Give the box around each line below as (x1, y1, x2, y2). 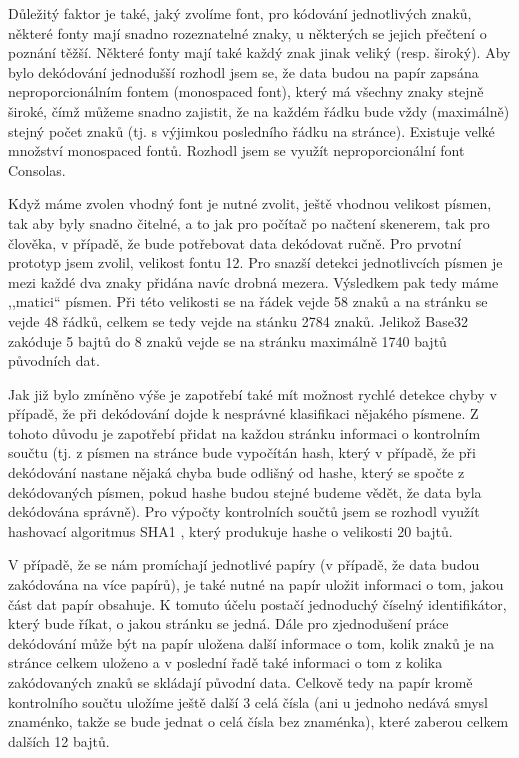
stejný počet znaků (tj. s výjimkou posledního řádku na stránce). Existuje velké (8, 120, 495, 141)
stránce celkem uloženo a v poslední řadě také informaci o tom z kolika (8, 652, 443, 673)
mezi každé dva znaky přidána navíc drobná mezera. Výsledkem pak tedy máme (8, 271, 499, 292)
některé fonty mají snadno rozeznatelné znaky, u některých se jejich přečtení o (8, 22, 487, 43)
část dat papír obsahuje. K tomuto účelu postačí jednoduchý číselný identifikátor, (8, 593, 507, 614)
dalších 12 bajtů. (8, 730, 110, 751)
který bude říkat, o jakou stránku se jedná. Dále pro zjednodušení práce (8, 613, 449, 634)
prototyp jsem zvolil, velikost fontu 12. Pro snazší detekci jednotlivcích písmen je (8, 252, 503, 273)
